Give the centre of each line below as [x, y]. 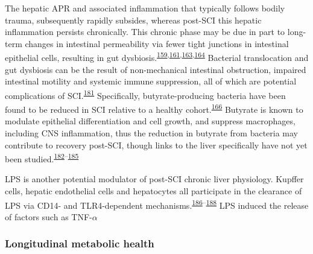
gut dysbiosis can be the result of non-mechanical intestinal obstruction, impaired [156, 69]
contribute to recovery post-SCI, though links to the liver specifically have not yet [156, 144]
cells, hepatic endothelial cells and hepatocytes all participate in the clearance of [153, 190]
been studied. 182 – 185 [42, 158]
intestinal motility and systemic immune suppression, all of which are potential [151, 81]
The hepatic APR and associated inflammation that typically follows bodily [145, 8]
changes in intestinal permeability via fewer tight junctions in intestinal [157, 43]
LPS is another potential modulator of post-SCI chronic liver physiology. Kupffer [154, 179]
